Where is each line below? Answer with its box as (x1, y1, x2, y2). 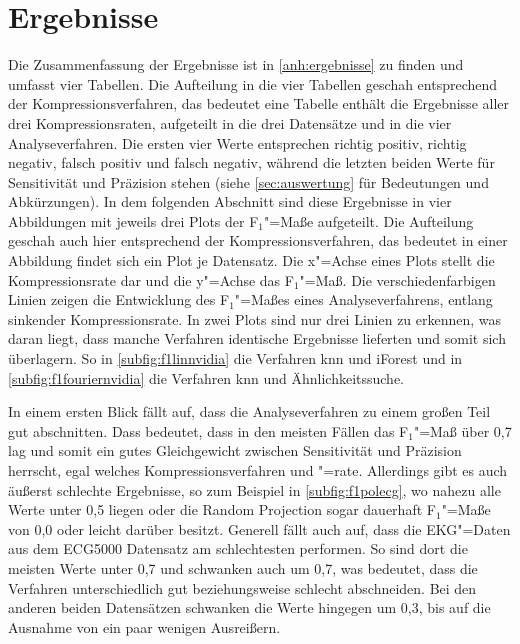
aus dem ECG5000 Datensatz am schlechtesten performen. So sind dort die (8, 538, 468, 559)
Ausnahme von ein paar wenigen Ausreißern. (8, 616, 281, 637)
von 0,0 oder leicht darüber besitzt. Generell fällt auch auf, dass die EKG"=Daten (8, 518, 511, 539)
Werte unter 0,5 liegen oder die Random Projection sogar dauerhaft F (8, 499, 436, 520)
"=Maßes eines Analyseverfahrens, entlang (234, 289, 493, 310)
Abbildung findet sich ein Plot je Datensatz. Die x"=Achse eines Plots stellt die (8, 250, 495, 271)
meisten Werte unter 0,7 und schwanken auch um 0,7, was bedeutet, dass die (8, 557, 478, 578)
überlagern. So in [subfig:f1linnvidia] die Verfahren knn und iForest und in (8, 348, 463, 369)
